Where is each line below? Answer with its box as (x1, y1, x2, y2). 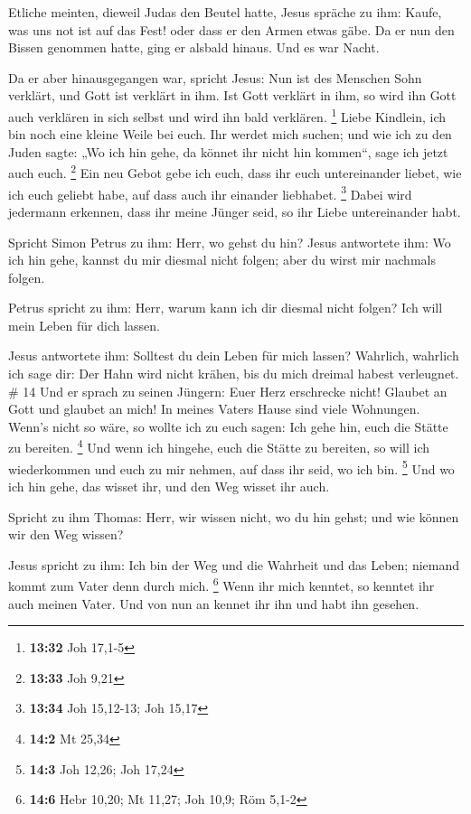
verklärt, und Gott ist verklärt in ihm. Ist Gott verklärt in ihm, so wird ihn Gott (8, 86, 457, 105)
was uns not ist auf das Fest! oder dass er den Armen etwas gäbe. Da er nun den (8, 20, 455, 39)
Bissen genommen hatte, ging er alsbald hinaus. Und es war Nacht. (8, 38, 380, 57)
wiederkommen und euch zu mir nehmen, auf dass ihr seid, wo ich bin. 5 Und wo (8, 456, 455, 478)
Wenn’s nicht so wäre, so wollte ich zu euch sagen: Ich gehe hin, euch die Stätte (8, 416, 448, 435)
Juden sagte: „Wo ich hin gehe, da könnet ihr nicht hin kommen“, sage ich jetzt (8, 142, 448, 161)
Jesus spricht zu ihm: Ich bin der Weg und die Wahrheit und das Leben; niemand (8, 555, 460, 574)
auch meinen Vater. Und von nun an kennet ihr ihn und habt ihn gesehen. (8, 594, 419, 613)
